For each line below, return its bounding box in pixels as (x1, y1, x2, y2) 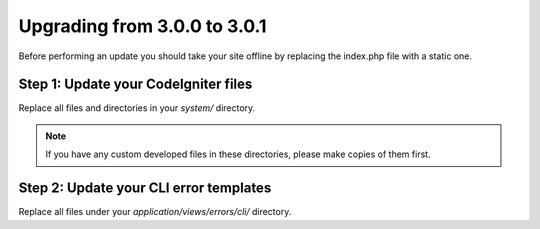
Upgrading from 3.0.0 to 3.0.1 (18, 15, 267, 37)
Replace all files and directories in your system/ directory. (18, 102, 256, 114)
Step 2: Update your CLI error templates (18, 180, 272, 197)
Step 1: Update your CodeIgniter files (18, 76, 253, 93)
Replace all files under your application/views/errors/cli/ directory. (18, 206, 292, 218)
